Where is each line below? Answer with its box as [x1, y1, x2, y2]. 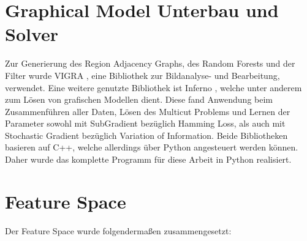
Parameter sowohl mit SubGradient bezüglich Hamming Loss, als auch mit [5, 117, 286, 130]
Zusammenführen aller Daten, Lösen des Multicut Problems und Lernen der [5, 105, 290, 117]
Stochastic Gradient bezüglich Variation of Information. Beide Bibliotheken [5, 128, 288, 141]
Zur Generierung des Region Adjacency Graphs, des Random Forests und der [5, 57, 295, 70]
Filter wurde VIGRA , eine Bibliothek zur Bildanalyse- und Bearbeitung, [5, 69, 280, 81]
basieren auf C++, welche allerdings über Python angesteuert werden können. [5, 141, 298, 154]
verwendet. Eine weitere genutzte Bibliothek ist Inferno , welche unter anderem [5, 81, 302, 94]
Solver [5, 21, 59, 46]
